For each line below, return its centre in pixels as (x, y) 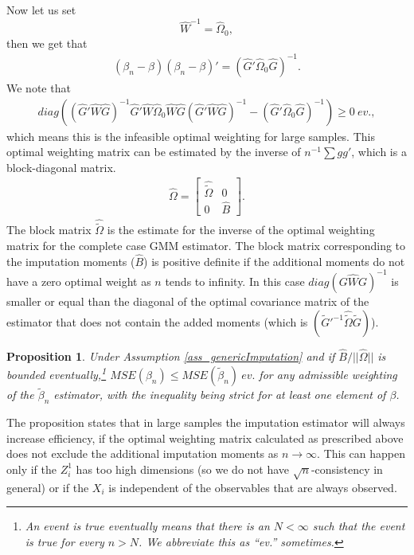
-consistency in (347, 469)
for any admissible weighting (328, 375)
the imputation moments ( (71, 261)
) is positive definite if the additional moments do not (274, 261)
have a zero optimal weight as (79, 281)
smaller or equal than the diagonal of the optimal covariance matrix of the (188, 301)
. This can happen (361, 453)
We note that (39, 87)
